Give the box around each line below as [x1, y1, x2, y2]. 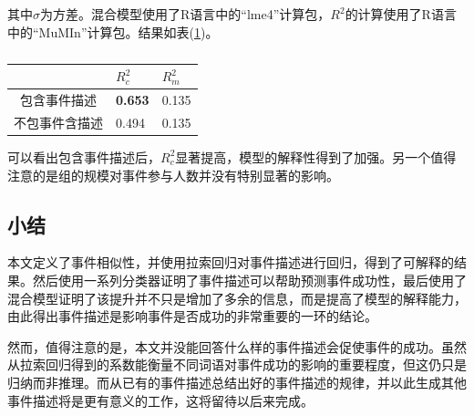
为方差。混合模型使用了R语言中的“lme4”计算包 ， [40, 5, 331, 23]
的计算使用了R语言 [345, 5, 457, 23]
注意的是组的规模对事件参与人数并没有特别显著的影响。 [7, 165, 339, 184]
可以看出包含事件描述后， [7, 147, 160, 166]
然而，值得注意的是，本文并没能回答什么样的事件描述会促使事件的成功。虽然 [7, 337, 467, 356]
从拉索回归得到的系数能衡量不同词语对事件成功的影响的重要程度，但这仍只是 [7, 355, 467, 374]
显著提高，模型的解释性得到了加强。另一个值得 [175, 147, 457, 166]
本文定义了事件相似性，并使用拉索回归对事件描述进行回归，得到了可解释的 [7, 253, 454, 272]
